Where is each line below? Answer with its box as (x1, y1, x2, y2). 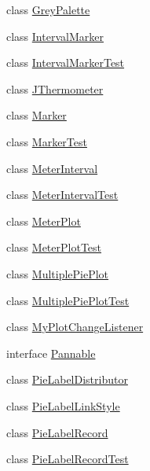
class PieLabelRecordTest (6, 451, 129, 467)
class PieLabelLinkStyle (6, 397, 120, 414)
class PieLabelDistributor (6, 371, 128, 388)
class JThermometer (6, 80, 104, 97)
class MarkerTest (6, 133, 87, 149)
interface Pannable (6, 344, 96, 361)
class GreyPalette (6, 2, 90, 17)
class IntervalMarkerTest (6, 54, 125, 71)
